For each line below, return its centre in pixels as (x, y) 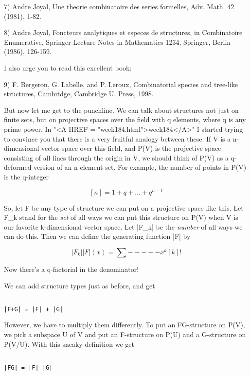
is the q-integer (26, 176)
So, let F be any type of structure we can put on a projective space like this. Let (124, 207)
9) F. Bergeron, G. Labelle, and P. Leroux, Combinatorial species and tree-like (121, 84)
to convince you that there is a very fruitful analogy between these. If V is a (117, 138)
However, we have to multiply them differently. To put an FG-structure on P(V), (125, 325)
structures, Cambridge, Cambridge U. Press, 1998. (79, 94)
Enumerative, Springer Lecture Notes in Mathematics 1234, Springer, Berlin (117, 42)
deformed (18, 167)
